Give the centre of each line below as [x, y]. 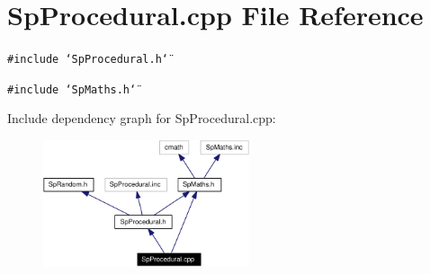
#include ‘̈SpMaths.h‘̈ [72, 89]
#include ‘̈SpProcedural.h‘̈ [88, 60]
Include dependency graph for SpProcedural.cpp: [142, 118]
